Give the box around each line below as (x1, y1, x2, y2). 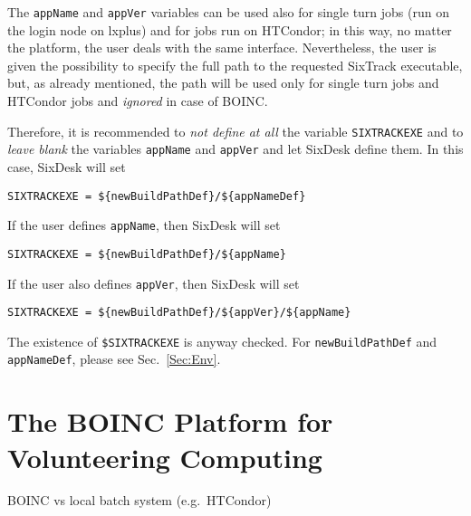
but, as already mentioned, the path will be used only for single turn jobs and (7, 73, 439, 92)
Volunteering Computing (7, 438, 322, 475)
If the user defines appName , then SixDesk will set (7, 215, 281, 234)
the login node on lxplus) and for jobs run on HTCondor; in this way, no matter (7, 20, 452, 39)
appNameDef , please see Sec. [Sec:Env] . (7, 349, 221, 368)
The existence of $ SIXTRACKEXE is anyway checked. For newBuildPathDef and (7, 331, 437, 350)
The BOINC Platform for (7, 403, 333, 440)
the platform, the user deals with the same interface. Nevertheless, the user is (7, 38, 437, 57)
